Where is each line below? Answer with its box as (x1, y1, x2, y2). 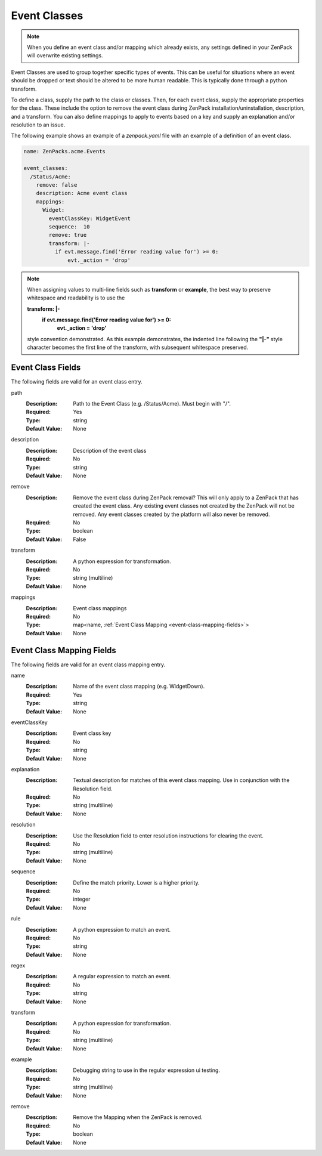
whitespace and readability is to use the (27, 294, 125, 301)
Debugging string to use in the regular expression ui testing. (73, 1067, 221, 1074)
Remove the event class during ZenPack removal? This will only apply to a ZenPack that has (73, 494, 299, 501)
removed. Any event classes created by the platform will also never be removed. (73, 511, 270, 518)
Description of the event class (73, 447, 147, 454)
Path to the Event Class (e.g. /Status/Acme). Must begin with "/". (73, 400, 231, 407)
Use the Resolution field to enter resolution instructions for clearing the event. (73, 832, 264, 839)
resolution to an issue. (11, 121, 66, 128)
